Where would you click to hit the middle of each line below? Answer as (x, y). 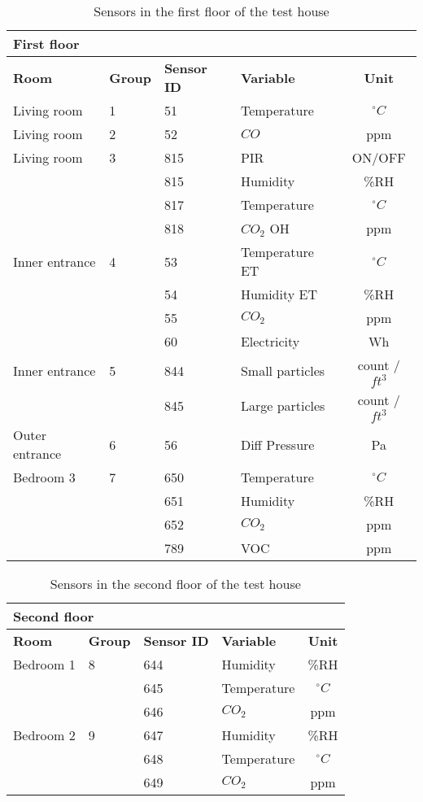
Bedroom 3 (44, 477)
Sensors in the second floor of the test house (175, 584)
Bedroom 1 (44, 664)
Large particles (283, 405)
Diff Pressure (277, 444)
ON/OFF (379, 157)
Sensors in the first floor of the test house (211, 11)
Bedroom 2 (44, 735)
